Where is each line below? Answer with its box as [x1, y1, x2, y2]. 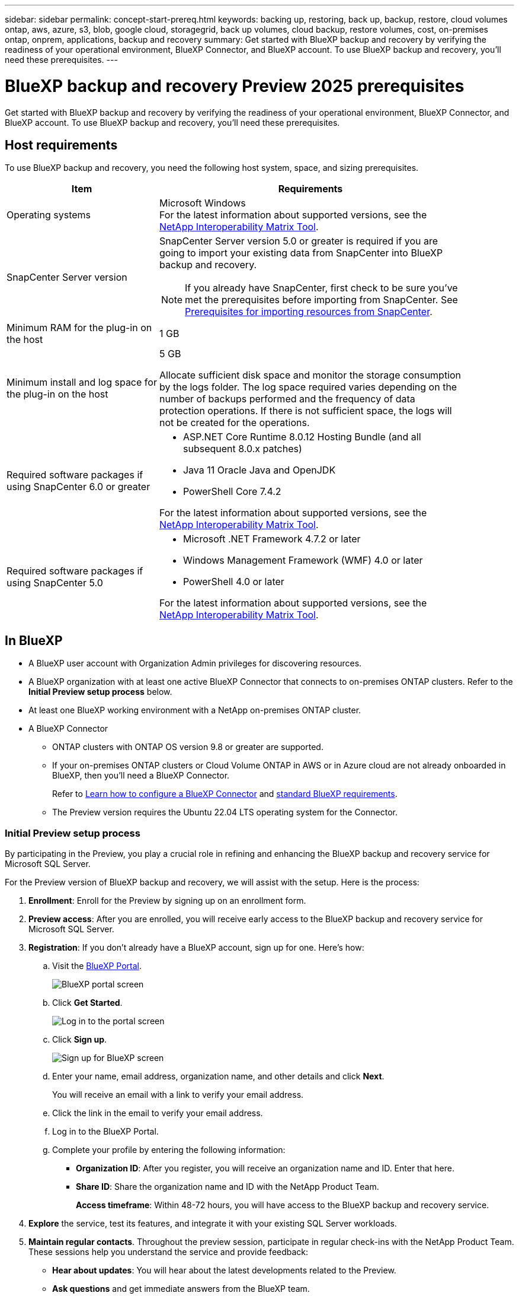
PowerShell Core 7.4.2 [182, 485, 281, 498]
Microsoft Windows [159, 197, 246, 209]
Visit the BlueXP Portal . [52, 960, 142, 971]
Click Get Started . [52, 997, 123, 1008]
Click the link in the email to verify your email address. [52, 1107, 263, 1118]
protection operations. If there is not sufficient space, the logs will [159, 405, 452, 417]
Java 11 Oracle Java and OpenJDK [182, 464, 336, 477]
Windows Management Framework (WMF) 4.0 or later [182, 554, 423, 567]
